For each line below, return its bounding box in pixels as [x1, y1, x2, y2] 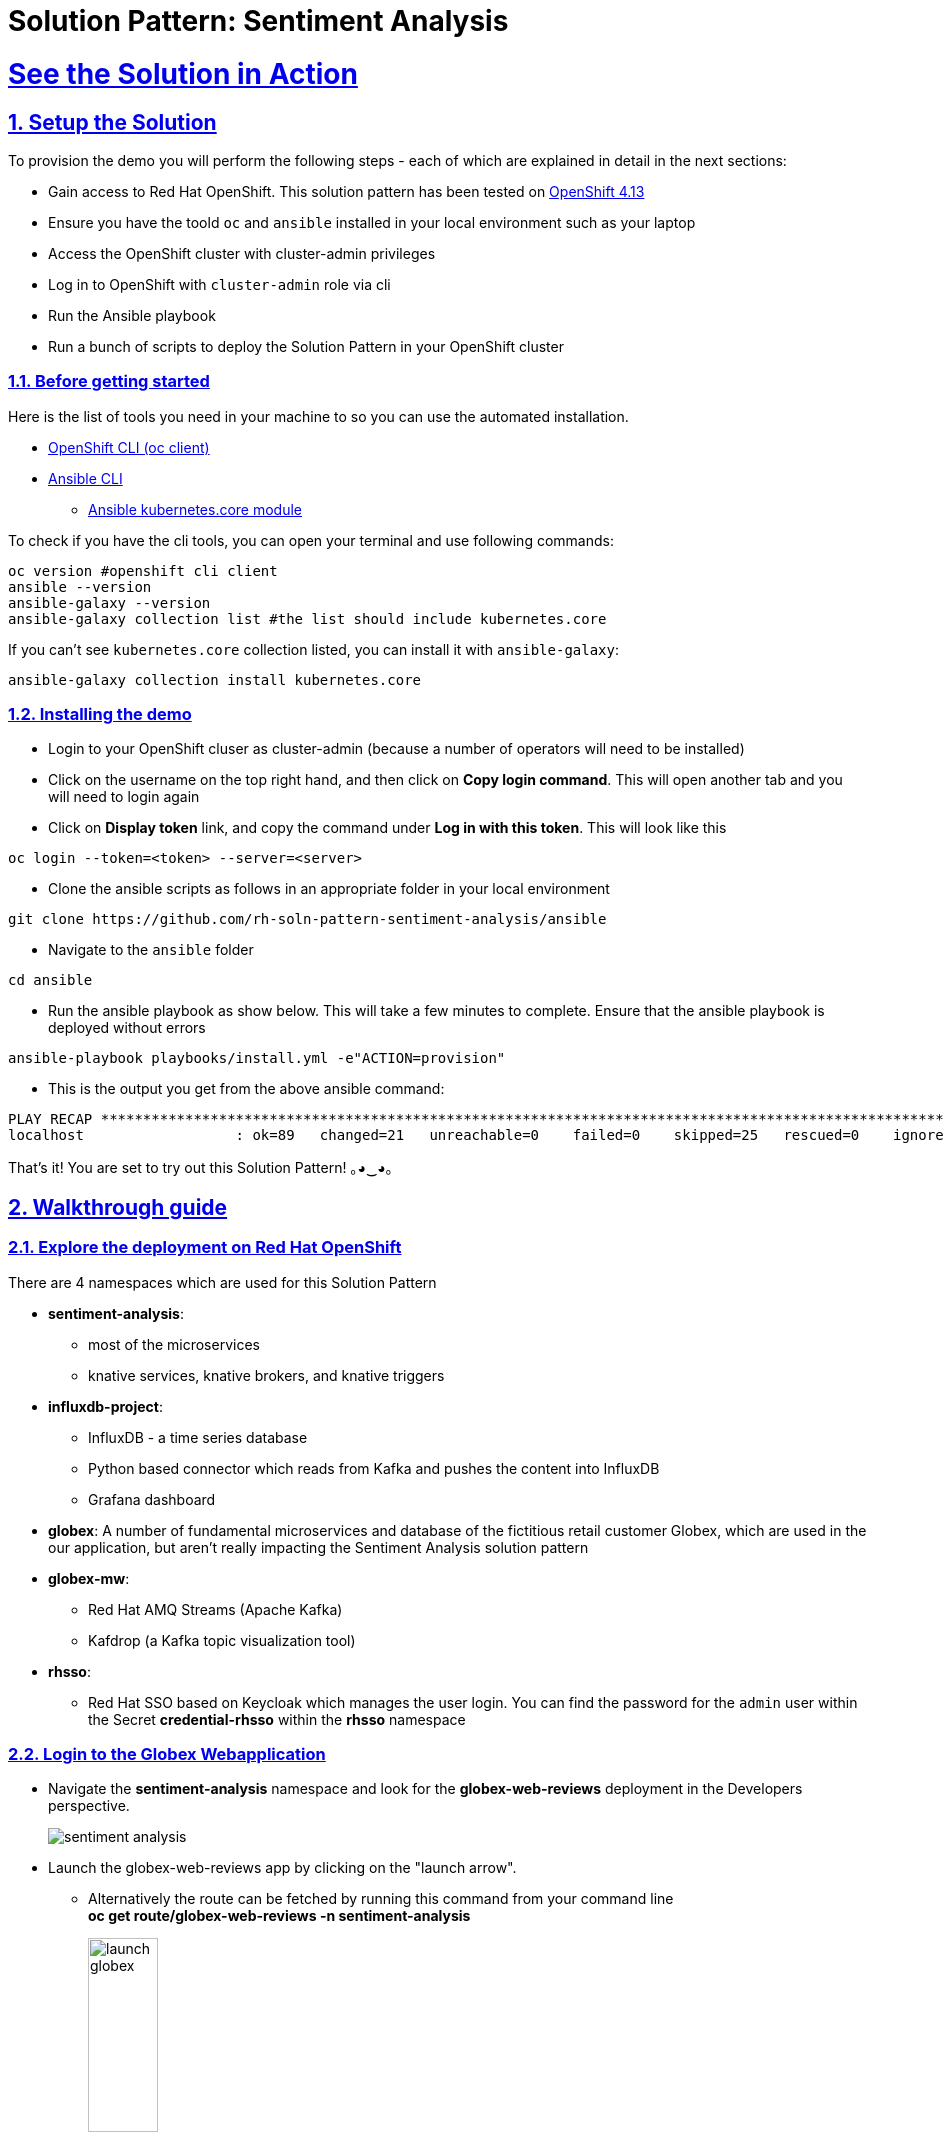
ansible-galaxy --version [8, 594, 211, 611]
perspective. [48, 1797, 130, 1815]
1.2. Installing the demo [8, 704, 192, 725]
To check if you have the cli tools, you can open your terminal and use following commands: [8, 531, 614, 549]
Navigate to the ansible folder [48, 941, 254, 959]
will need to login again [48, 788, 200, 806]
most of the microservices [88, 1335, 260, 1353]
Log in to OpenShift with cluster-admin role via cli [48, 275, 391, 293]
